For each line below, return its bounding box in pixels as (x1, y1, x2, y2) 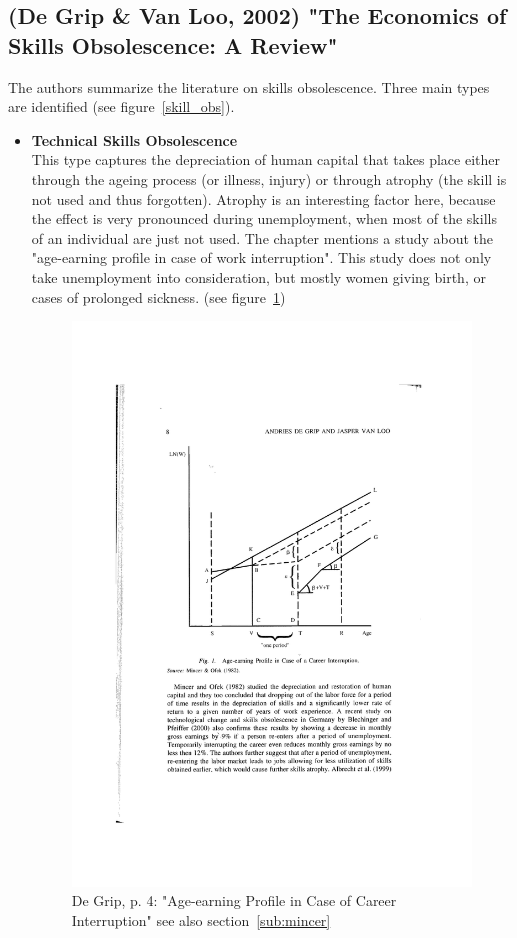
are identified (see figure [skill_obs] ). (8, 96, 235, 117)
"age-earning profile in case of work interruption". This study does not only (31, 247, 492, 268)
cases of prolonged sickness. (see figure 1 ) (31, 286, 286, 307)
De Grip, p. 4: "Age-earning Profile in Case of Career (71, 890, 397, 911)
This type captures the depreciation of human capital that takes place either (31, 149, 500, 170)
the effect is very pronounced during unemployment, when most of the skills (31, 208, 497, 229)
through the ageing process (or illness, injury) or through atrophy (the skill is (31, 168, 507, 189)
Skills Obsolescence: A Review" (8, 29, 338, 60)
